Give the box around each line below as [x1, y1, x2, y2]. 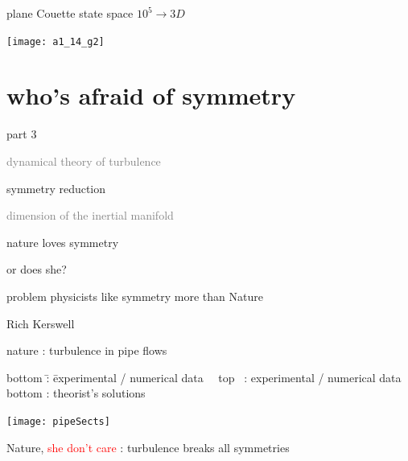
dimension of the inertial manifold [6, 207, 174, 224]
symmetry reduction [6, 179, 106, 196]
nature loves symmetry [6, 233, 119, 250]
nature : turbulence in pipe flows [6, 342, 167, 359]
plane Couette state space [6, 5, 134, 21]
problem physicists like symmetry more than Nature [6, 287, 263, 304]
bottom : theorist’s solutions [6, 385, 146, 401]
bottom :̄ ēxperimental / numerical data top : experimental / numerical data [6, 368, 402, 385]
